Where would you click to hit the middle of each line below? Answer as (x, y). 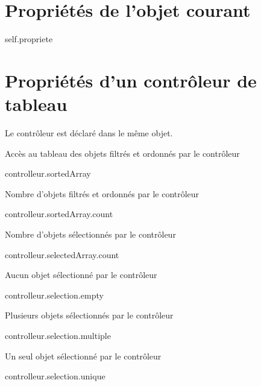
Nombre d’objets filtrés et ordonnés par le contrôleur (102, 193)
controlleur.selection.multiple (58, 335)
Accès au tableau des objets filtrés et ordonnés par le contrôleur (122, 153)
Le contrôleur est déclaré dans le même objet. (89, 133)
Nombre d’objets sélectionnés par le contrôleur (90, 234)
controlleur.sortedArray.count (59, 214)
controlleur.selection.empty (54, 295)
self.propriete (29, 39)
